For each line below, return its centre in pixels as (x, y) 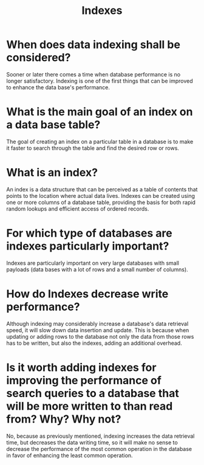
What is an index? (52, 173)
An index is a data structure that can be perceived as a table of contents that (102, 189)
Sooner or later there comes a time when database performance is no (93, 74)
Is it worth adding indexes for (81, 367)
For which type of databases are (89, 233)
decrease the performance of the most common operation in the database (99, 449)
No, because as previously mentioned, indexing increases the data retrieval (100, 436)
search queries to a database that (93, 393)
